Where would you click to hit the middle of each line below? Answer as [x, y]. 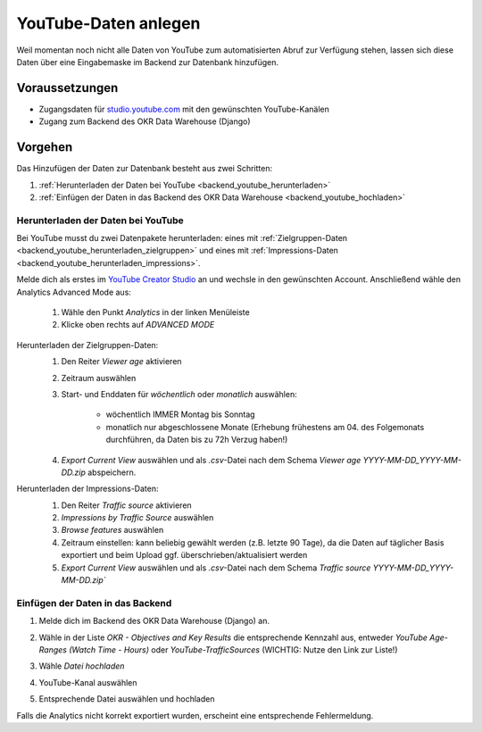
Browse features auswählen [112, 530]
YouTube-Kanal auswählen [88, 682]
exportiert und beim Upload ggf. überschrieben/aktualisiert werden [184, 555]
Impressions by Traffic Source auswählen [137, 518]
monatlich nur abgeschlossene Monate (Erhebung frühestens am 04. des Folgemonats [265, 427]
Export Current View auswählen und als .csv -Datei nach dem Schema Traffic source [216, 568]
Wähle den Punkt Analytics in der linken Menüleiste [155, 312]
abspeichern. [112, 472]
